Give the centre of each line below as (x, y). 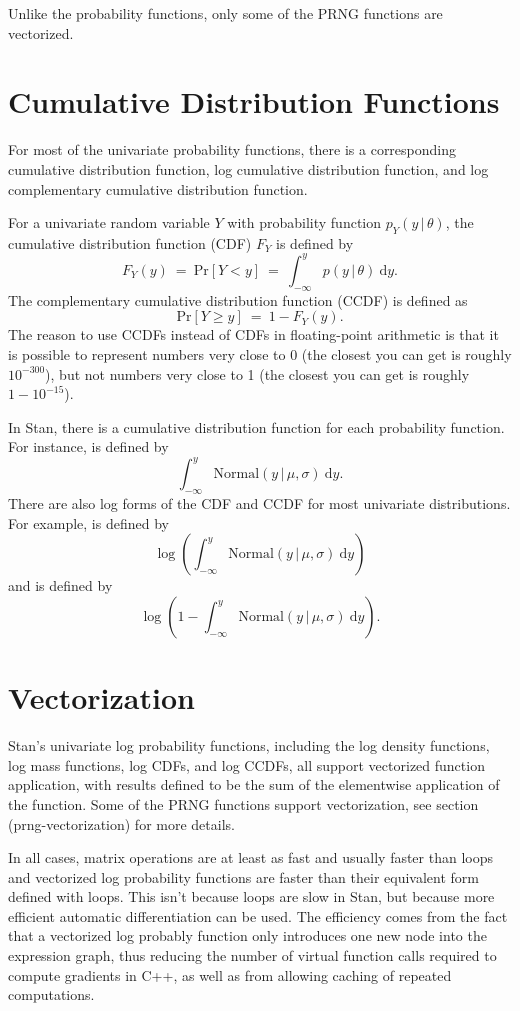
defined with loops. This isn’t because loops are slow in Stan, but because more (251, 896)
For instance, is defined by (88, 446)
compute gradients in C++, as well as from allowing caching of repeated (230, 974)
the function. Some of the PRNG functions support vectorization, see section (243, 803)
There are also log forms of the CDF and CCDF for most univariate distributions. (259, 503)
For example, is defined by (88, 522)
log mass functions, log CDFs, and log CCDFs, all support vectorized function (246, 764)
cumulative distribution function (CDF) (130, 242)
